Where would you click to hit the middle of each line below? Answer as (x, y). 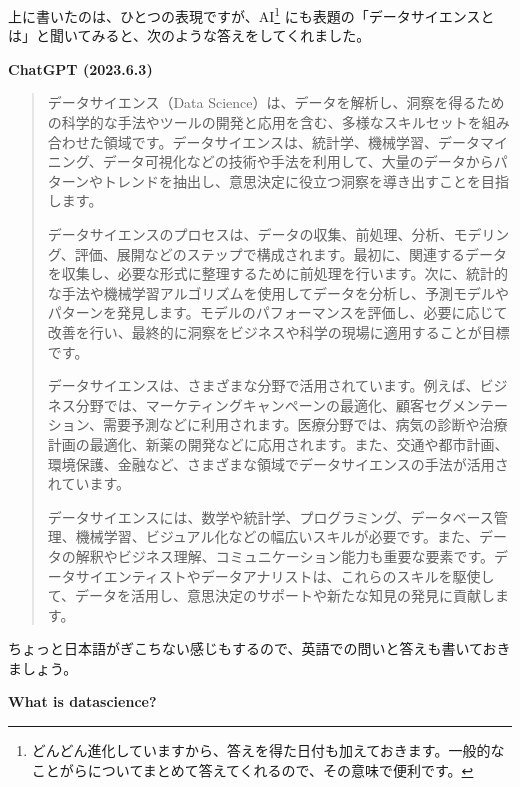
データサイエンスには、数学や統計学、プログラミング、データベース (270, 516)
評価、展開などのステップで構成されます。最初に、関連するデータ (290, 253)
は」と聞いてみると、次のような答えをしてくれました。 (189, 35)
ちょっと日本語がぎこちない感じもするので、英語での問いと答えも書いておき (259, 648)
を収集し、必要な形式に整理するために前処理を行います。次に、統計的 (277, 273)
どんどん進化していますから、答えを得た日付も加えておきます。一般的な (268, 750)
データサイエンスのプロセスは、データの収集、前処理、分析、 (250, 234)
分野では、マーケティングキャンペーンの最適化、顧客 (249, 404)
